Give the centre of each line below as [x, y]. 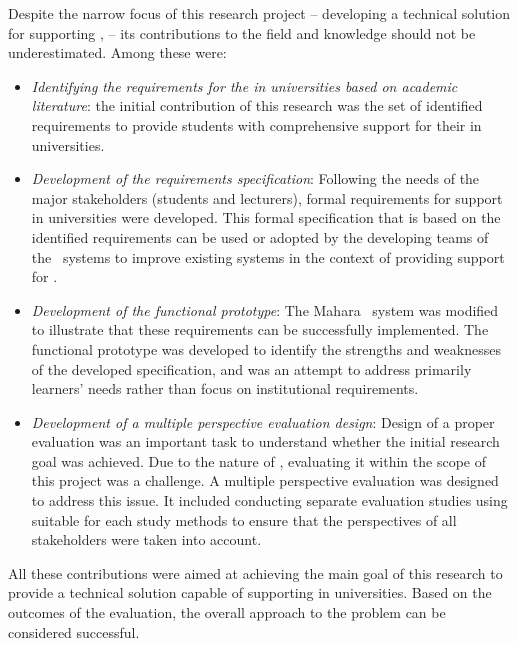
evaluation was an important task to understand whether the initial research [265, 441]
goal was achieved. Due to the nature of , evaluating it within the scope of [258, 460]
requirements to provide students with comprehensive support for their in [256, 124]
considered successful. [74, 631]
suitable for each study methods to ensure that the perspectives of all [244, 519]
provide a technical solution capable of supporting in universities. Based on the [250, 592]
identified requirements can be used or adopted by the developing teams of [260, 236]
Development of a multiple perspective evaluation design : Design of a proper [263, 421]
